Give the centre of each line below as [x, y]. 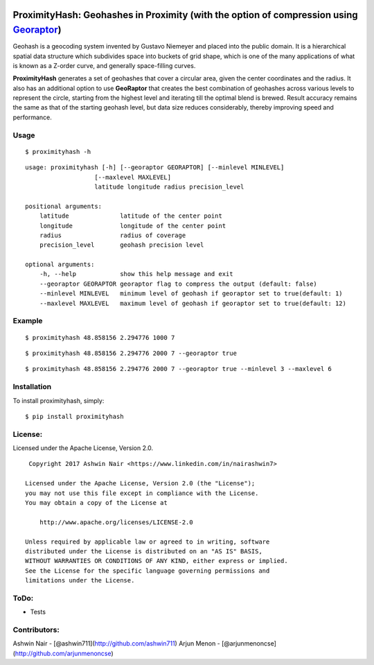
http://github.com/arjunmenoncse [63, 653]
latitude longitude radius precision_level [169, 187]
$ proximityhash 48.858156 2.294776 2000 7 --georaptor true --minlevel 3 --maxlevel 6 [179, 369]
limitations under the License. [80, 580]
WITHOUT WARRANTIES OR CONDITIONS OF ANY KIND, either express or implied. [157, 561]
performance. [32, 117]
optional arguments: [60, 265]
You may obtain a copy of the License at [96, 503]
